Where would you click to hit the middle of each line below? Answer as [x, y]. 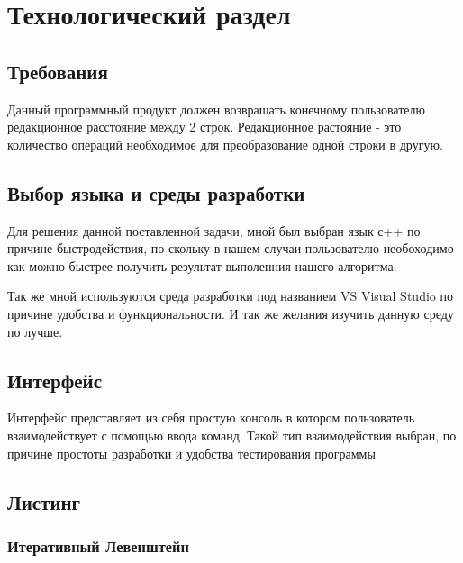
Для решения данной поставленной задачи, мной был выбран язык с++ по [214, 230]
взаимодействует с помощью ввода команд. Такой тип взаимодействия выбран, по [232, 435]
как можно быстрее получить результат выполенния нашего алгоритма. [202, 265]
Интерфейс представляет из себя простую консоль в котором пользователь [211, 418]
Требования [58, 71]
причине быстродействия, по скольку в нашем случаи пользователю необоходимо [231, 248]
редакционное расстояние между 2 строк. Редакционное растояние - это [204, 127]
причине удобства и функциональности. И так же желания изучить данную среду [231, 313]
